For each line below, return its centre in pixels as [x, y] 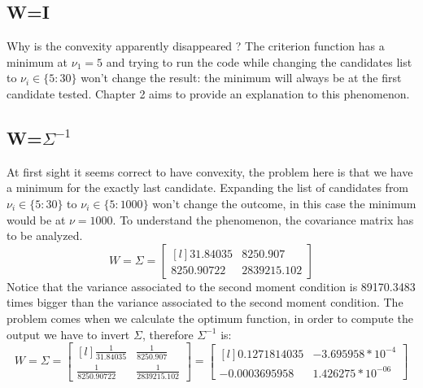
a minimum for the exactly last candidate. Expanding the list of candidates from [208, 187]
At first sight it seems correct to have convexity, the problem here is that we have [210, 171]
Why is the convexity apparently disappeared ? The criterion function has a [196, 46]
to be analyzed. [45, 235]
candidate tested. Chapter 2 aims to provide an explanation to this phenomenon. [208, 93]
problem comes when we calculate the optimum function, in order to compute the [210, 318]
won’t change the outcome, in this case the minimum [284, 203]
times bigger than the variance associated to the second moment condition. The [205, 302]
